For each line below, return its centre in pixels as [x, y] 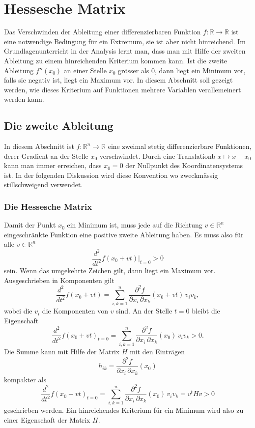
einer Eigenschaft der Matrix [47, 420]
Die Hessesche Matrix [48, 206]
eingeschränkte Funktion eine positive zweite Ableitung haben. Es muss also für [124, 234]
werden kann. [24, 99]
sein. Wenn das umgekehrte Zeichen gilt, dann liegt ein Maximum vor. [110, 270]
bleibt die [206, 311]
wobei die [18, 311]
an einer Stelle [85, 70]
